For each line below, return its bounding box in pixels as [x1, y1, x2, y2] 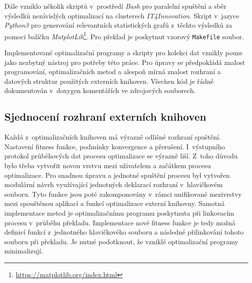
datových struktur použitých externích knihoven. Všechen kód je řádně [4, 76, 214, 86]
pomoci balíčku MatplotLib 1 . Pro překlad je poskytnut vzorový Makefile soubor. [4, 30, 244, 41]
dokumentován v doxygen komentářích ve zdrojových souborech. [4, 85, 196, 95]
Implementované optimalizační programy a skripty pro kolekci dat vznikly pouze [4, 47, 243, 58]
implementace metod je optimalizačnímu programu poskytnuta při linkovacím [4, 208, 235, 218]
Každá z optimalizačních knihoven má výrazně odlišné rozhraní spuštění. [4, 132, 221, 142]
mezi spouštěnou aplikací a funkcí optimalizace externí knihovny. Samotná [4, 198, 225, 208]
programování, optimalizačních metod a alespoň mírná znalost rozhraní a [4, 66, 221, 77]
